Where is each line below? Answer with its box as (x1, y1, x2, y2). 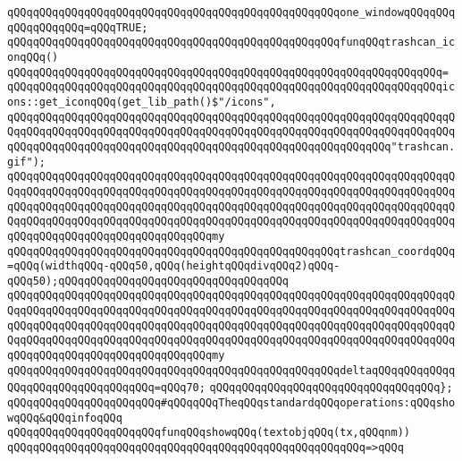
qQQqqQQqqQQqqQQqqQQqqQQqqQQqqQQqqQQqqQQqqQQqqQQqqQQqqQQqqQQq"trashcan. (7, 140, 456, 153)
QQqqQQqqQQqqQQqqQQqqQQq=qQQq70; (7, 381, 206, 395)
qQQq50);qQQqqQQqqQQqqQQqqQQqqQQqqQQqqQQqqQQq (7, 274, 289, 287)
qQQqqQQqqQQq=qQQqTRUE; (7, 21, 148, 34)
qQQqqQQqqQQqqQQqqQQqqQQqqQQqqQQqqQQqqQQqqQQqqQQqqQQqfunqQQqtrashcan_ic (7, 36, 456, 49)
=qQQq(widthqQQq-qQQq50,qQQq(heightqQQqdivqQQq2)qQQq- (7, 260, 340, 273)
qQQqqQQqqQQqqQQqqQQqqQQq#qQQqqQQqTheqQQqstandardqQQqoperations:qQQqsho (7, 397, 456, 410)
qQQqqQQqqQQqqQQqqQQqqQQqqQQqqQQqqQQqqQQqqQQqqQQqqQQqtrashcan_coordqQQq (7, 244, 456, 258)
